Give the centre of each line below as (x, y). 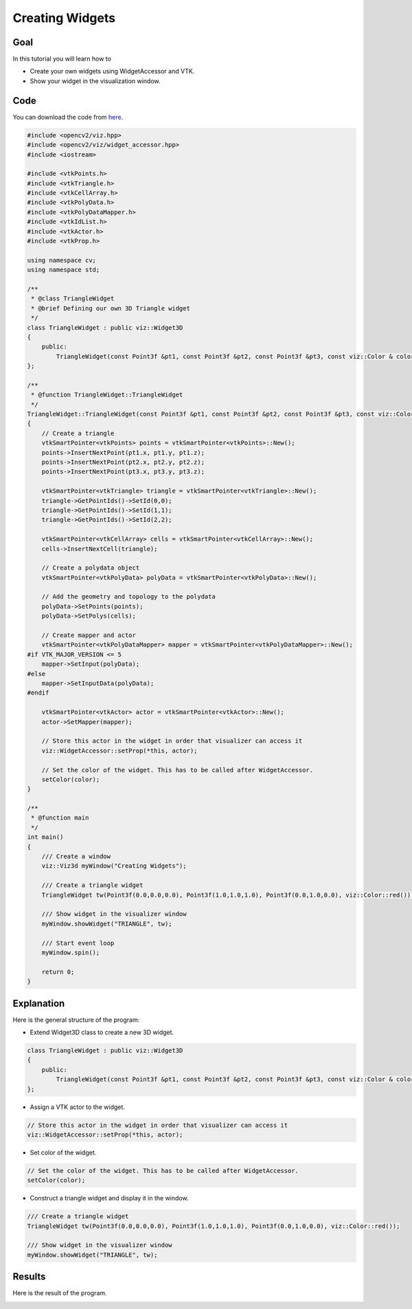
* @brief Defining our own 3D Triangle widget (111, 308)
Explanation (39, 1003)
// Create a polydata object (91, 568)
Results (29, 1277)
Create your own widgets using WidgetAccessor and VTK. (112, 71)
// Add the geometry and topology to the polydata (128, 597)
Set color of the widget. (63, 1152)
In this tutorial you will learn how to (62, 59)
